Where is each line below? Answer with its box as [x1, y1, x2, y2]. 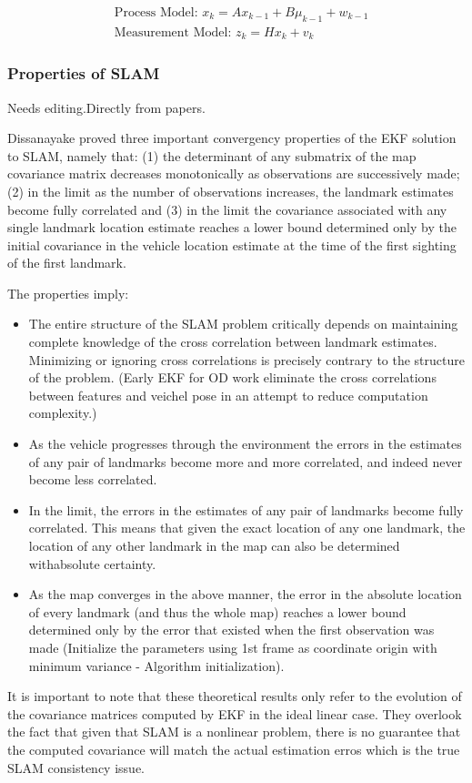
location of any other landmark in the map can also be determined [28, 536, 400, 554]
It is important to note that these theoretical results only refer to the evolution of [7, 686, 462, 706]
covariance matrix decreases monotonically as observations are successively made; [7, 164, 460, 183]
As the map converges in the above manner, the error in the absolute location [28, 585, 462, 604]
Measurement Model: [114, 25, 232, 39]
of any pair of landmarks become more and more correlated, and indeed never [28, 452, 463, 471]
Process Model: [114, 6, 198, 20]
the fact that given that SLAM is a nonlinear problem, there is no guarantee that [7, 722, 461, 741]
